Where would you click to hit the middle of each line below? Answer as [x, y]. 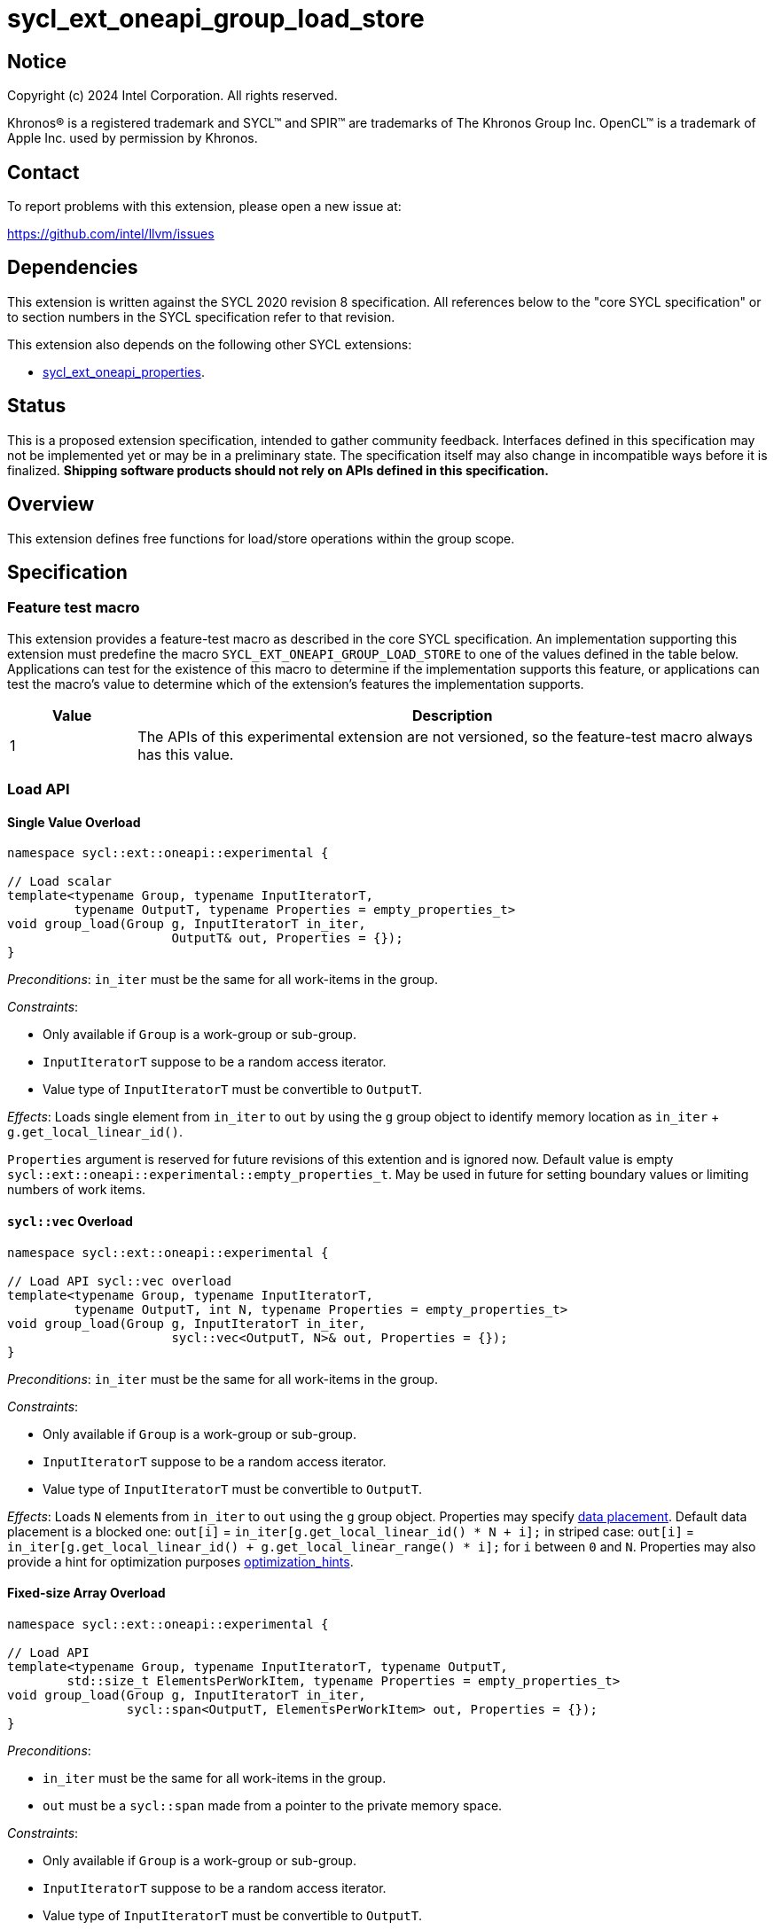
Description [452, 715]
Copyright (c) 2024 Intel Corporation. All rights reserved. [172, 96]
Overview [51, 504]
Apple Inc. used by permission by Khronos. [133, 138]
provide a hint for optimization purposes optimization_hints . [180, 1561]
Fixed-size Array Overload [86, 1593]
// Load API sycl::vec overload [119, 1281]
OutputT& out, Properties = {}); [287, 938]
